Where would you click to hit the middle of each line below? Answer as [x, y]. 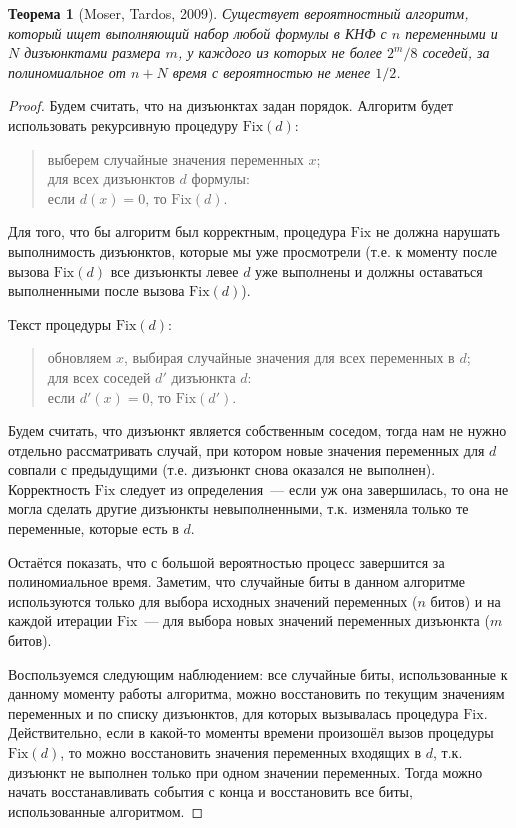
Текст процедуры [60, 323]
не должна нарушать [437, 231]
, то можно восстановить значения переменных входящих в [241, 752]
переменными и [451, 32]
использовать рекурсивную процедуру [123, 124]
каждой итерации [60, 620]
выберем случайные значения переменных [175, 158]
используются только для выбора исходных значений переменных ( [213, 600]
